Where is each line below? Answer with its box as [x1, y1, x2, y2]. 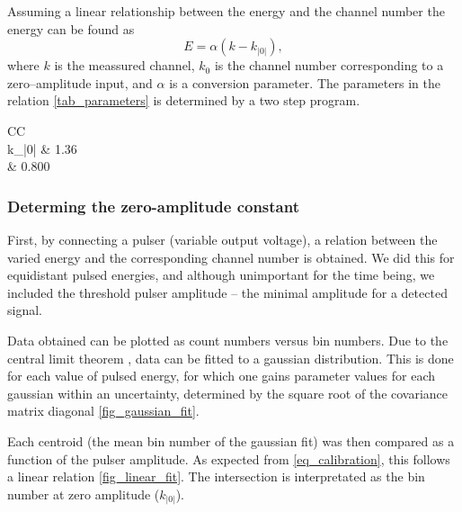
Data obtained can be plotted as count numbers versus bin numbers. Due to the [7, 330, 449, 349]
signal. [7, 301, 42, 319]
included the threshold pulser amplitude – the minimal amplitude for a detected [7, 283, 448, 301]
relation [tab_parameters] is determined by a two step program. [7, 91, 360, 110]
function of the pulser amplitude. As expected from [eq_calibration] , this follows [7, 449, 450, 468]
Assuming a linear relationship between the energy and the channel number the [7, 2, 445, 20]
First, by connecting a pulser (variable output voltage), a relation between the [7, 229, 438, 248]
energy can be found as [7, 19, 135, 38]
